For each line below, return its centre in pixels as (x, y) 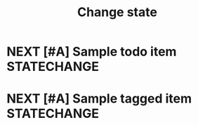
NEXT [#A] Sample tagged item (99, 99)
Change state (117, 12)
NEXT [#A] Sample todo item (92, 52)
